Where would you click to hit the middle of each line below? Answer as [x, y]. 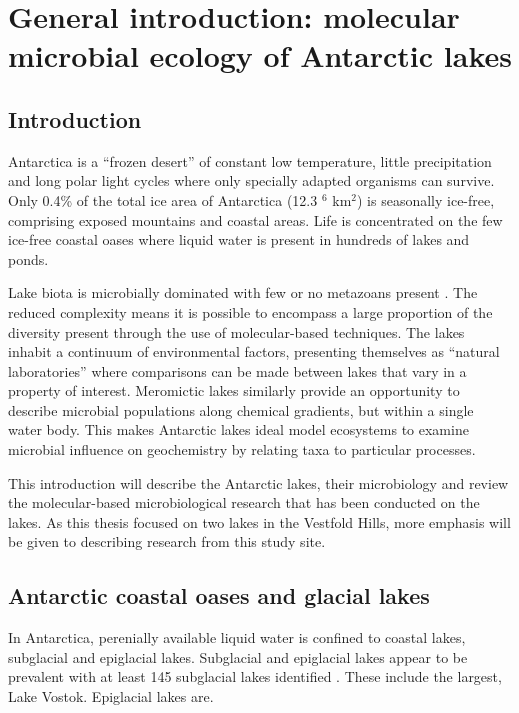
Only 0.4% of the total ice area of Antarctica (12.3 [163, 199]
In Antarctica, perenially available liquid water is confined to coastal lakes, [237, 637]
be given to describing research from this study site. [167, 541]
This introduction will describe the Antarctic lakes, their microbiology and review [258, 482]
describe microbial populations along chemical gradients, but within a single [241, 409]
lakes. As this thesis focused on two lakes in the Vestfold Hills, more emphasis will [259, 521]
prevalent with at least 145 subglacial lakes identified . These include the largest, [255, 676]
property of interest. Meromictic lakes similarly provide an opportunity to [234, 390]
